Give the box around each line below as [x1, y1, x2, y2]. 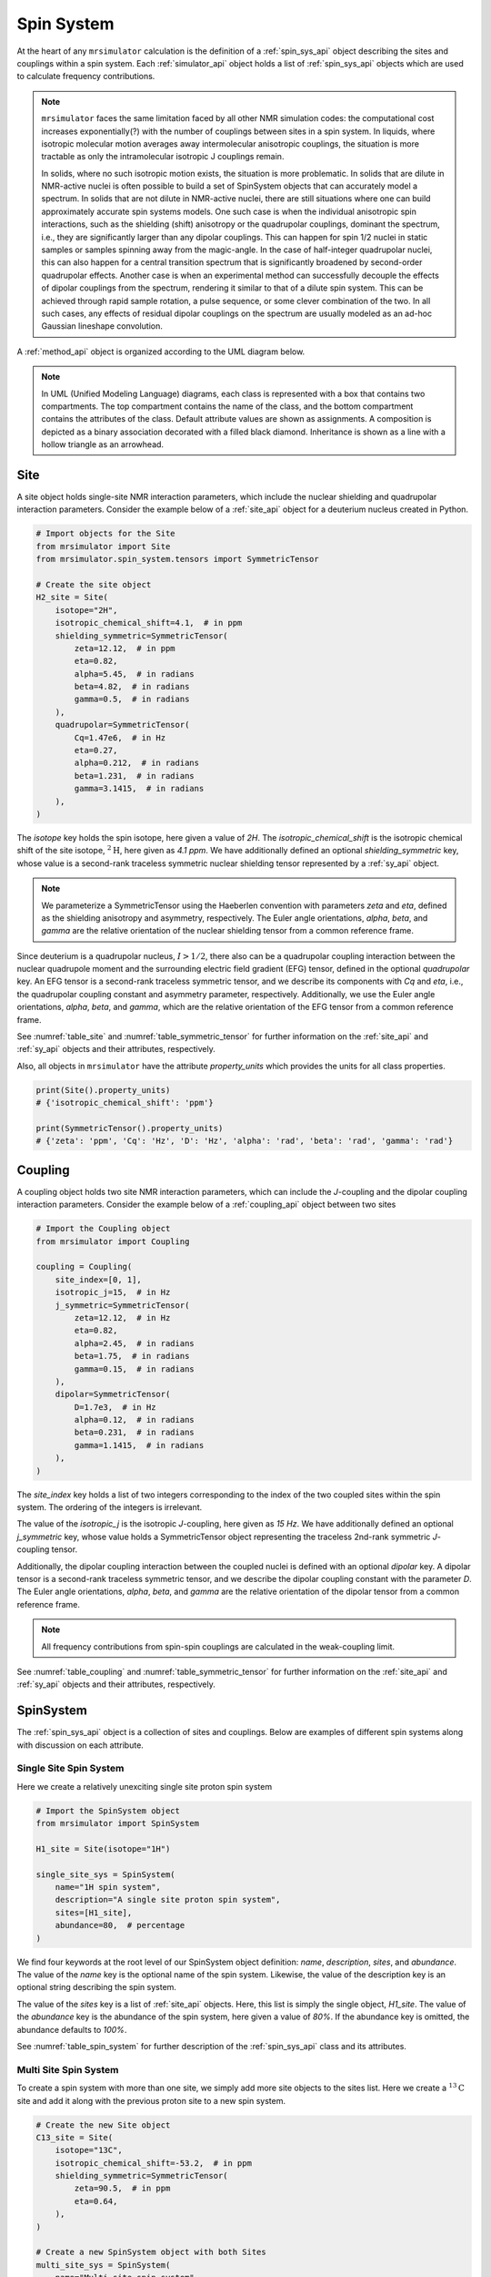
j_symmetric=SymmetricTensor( [55, 1300, 190, 1311]
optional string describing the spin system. [16, 1982, 177, 1993]
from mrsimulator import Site [35, 541, 171, 551]
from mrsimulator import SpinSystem [35, 1818, 200, 1829]
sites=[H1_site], [55, 1907, 133, 1917]
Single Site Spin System [16, 1762, 125, 1775]
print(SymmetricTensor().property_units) [35, 1123, 224, 1133]
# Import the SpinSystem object [35, 1805, 181, 1816]
